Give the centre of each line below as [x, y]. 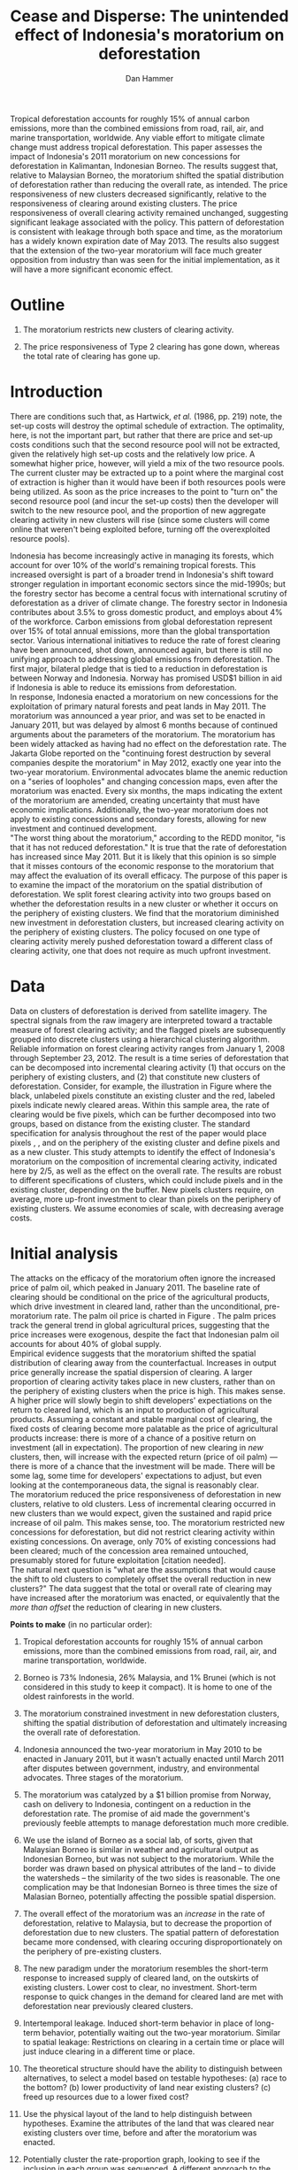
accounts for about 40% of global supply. [86, 1343]
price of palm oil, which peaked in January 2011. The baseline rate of [135, 1287]
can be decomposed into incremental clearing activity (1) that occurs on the [148, 1067]
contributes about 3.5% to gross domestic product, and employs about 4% [146, 612]
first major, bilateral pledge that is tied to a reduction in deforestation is [139, 668]
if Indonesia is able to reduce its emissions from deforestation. [123, 687]
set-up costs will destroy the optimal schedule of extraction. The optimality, [148, 426]
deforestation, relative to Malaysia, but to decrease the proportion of [147, 1923]
